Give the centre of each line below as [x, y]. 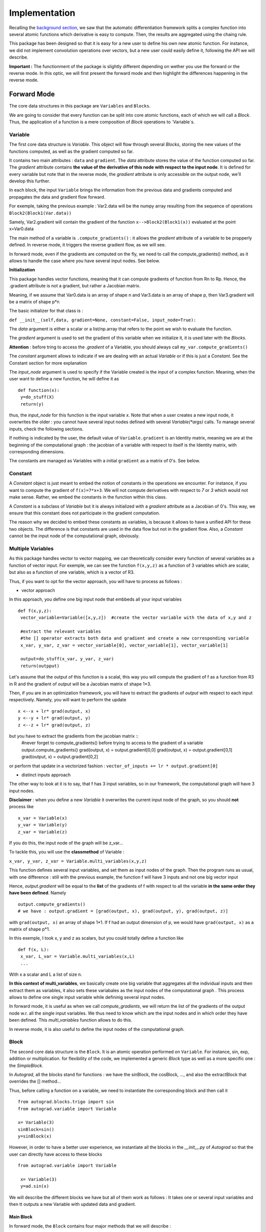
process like [21, 807]
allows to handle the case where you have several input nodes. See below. [84, 261]
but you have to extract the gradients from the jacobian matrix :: [74, 736]
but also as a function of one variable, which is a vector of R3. [72, 572]
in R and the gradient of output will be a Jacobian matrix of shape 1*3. [80, 684]
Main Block [21, 1217]
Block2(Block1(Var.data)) [40, 213]
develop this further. [30, 181]
